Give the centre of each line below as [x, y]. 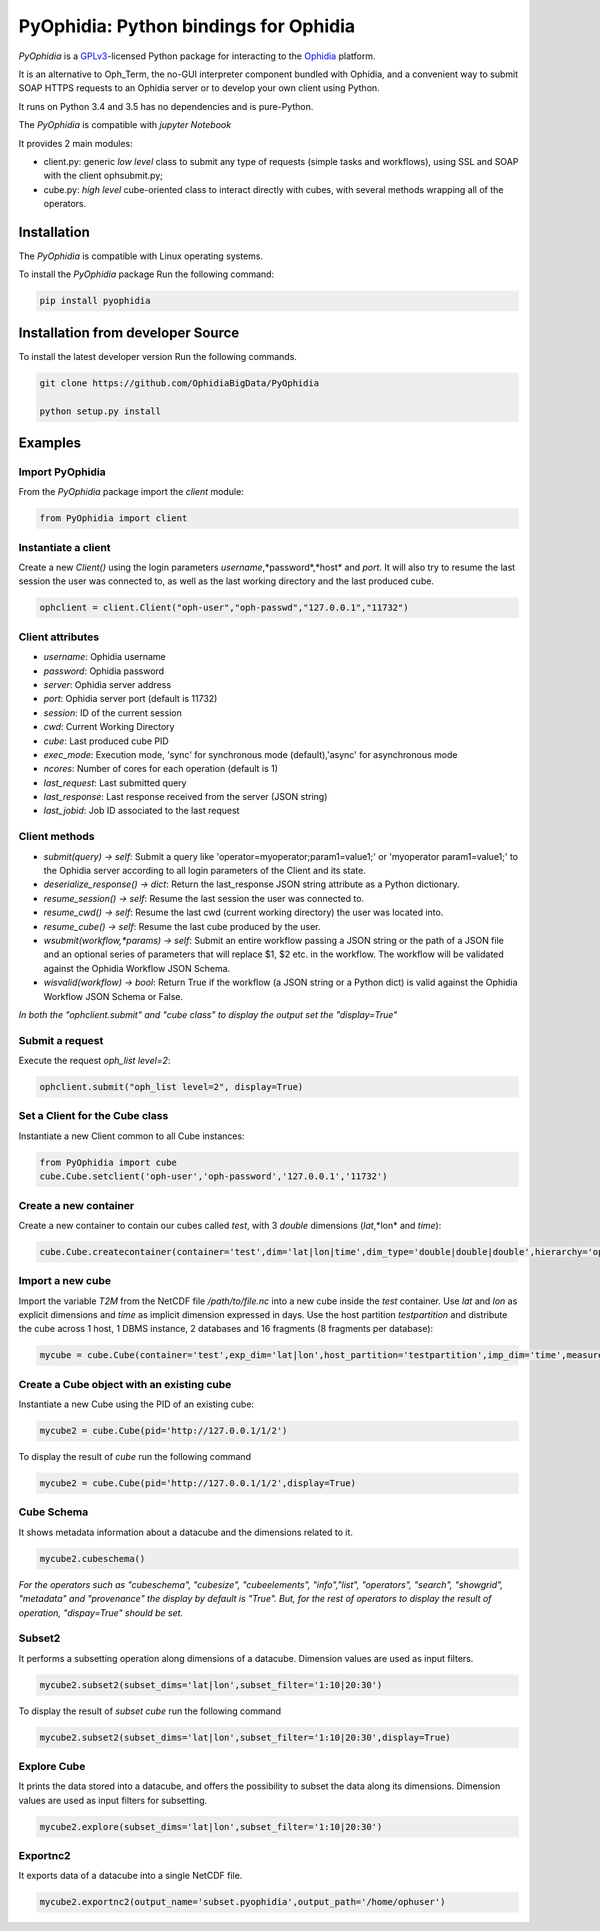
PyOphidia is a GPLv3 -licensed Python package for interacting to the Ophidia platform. [197, 56]
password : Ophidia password [104, 671]
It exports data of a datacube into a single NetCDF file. [130, 1876]
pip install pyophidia [95, 301]
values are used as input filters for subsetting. [113, 1800]
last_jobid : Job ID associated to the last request [141, 811]
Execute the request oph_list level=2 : [94, 1061]
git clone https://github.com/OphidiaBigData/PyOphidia [179, 383]
